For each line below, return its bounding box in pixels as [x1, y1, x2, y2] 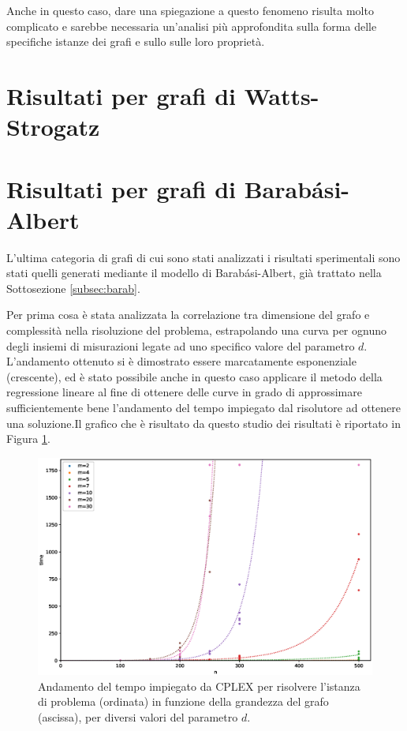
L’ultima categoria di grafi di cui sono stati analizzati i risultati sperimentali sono [6, 249, 401, 265]
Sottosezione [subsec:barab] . [6, 279, 140, 296]
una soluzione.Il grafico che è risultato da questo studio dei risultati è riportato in [6, 414, 401, 431]
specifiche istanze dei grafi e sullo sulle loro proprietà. [6, 33, 265, 50]
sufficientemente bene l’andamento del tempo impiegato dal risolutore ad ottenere [6, 399, 401, 415]
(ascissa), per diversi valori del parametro [38, 708, 238, 725]
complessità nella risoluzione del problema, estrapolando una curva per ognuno [6, 322, 386, 339]
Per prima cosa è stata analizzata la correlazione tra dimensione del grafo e [6, 306, 370, 323]
